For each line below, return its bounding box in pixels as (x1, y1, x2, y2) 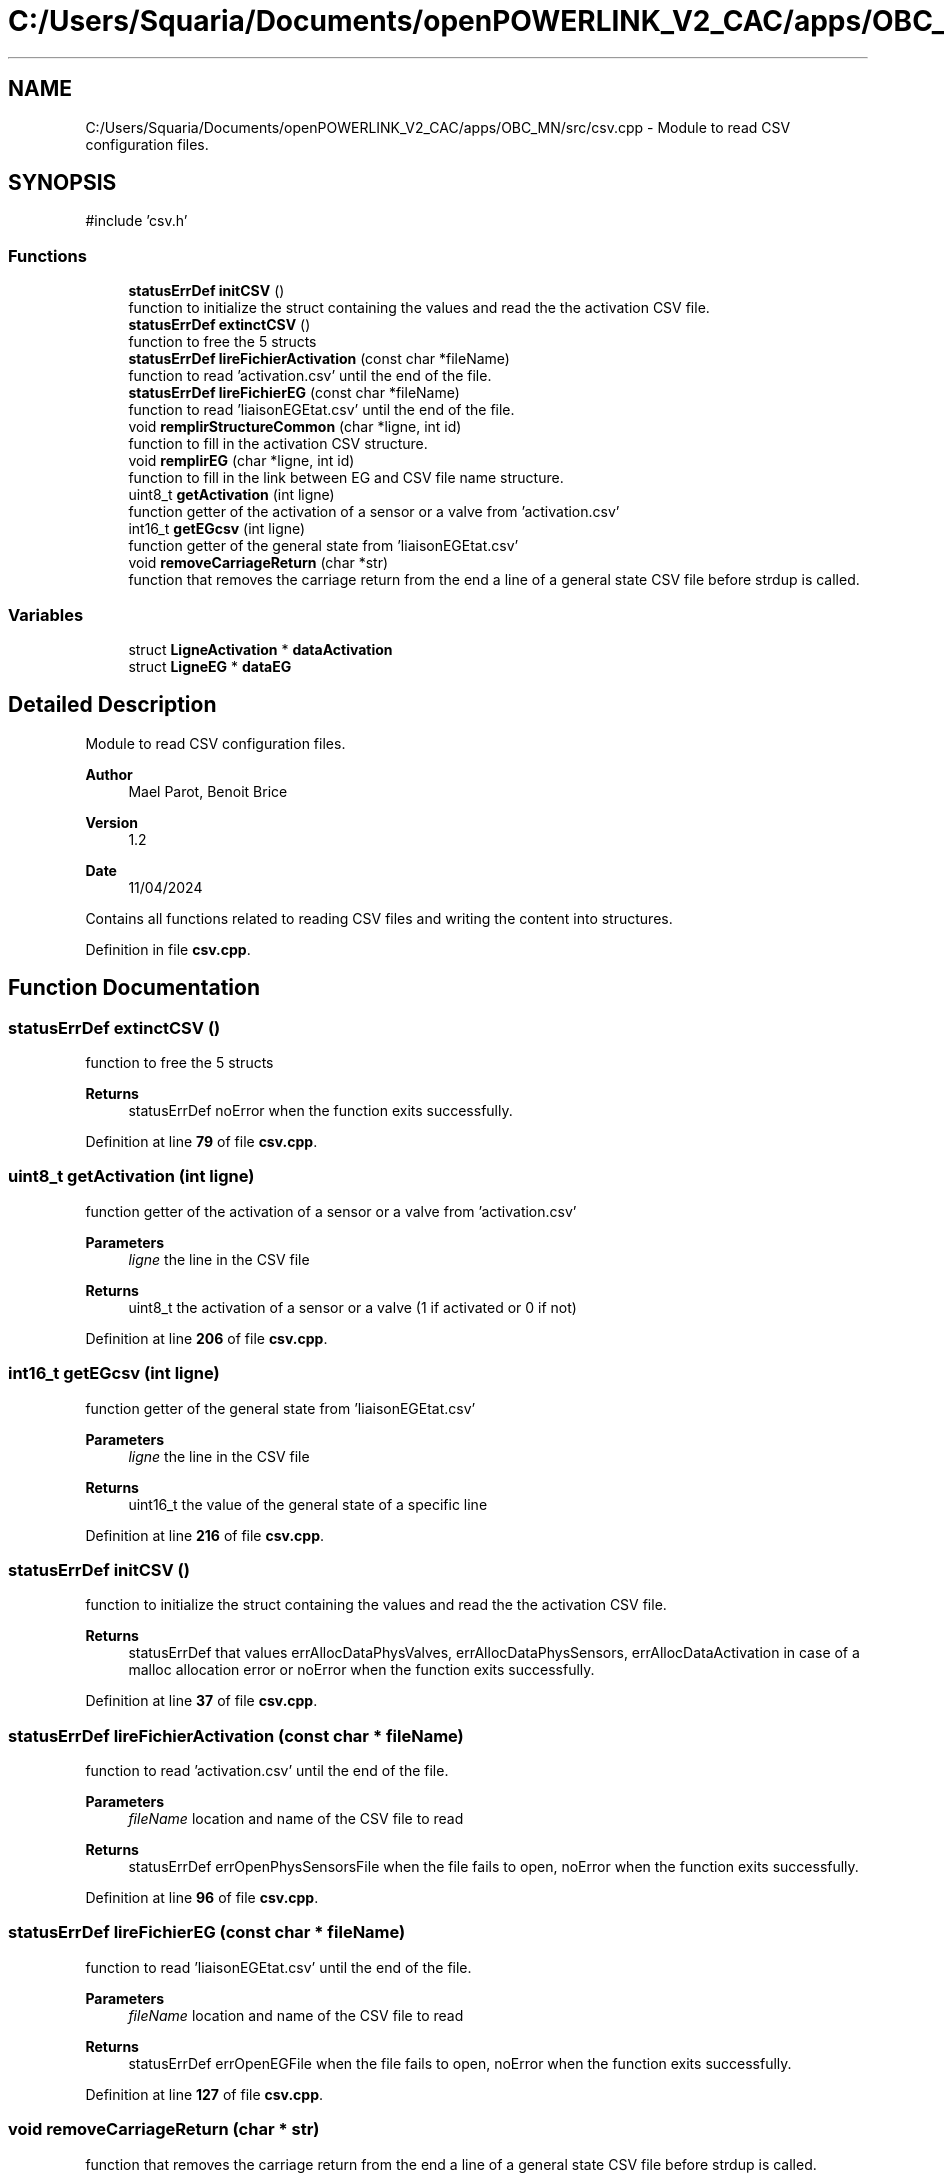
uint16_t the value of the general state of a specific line (128, 1495, 488, 1513)
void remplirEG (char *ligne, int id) (128, 452, 355, 470)
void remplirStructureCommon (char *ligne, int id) (128, 418, 462, 436)
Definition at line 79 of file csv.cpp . (85, 1133, 318, 1150)
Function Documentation (8, 975, 260, 1001)
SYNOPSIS (8, 170, 117, 196)
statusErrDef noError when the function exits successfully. (128, 1102, 513, 1119)
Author (85, 765, 133, 783)
